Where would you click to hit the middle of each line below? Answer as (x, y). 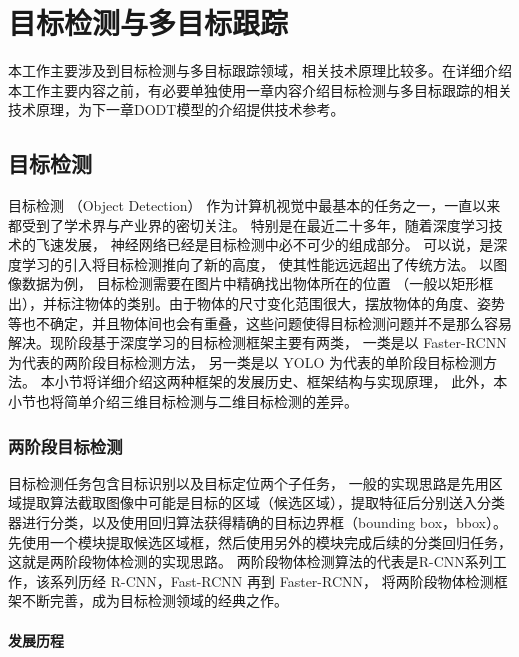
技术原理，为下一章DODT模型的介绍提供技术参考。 (176, 109)
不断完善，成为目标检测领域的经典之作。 (154, 600)
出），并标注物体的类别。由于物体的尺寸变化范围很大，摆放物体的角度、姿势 (256, 303)
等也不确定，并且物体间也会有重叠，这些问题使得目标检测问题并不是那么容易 (260, 322)
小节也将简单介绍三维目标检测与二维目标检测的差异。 (183, 401)
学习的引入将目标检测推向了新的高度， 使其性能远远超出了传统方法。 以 (257, 263)
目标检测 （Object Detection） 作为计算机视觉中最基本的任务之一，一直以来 (254, 205)
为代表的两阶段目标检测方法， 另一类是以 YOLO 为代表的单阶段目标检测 (246, 361)
